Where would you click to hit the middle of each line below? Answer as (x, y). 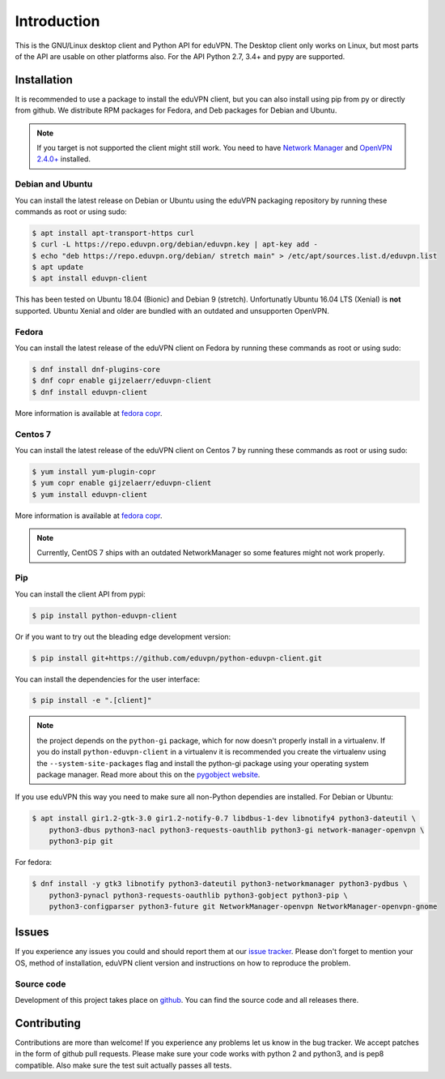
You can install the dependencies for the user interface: (108, 679)
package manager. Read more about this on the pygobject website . (148, 775)
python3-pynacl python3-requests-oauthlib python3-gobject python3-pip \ (198, 895)
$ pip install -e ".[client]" (92, 700)
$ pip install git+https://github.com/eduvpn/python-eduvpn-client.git (177, 658)
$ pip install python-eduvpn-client (105, 615)
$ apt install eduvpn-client (90, 278)
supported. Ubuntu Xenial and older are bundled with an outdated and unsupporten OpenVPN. (172, 310)
